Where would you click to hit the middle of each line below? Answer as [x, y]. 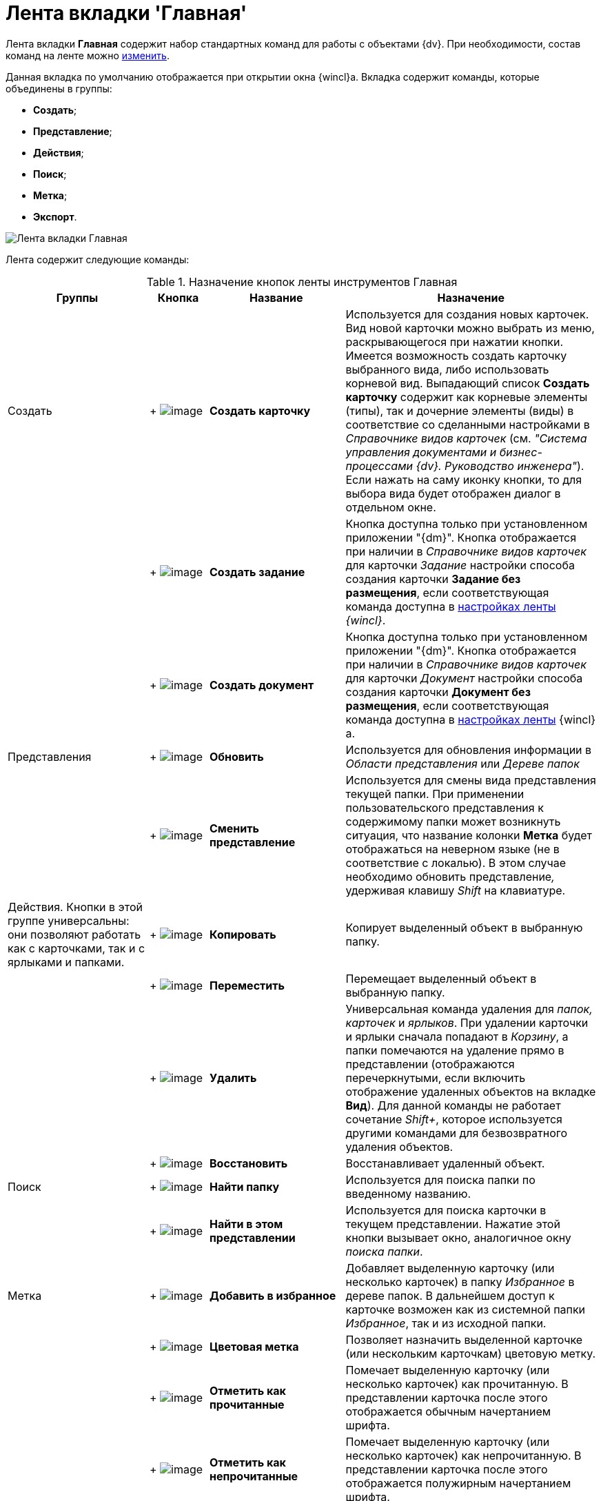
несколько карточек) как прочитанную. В [457, 1383]
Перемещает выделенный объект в [441, 978]
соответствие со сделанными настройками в [468, 424]
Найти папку [245, 1186]
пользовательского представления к [445, 807]
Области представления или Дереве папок [462, 763]
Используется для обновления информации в [469, 749]
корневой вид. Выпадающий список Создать [468, 383]
